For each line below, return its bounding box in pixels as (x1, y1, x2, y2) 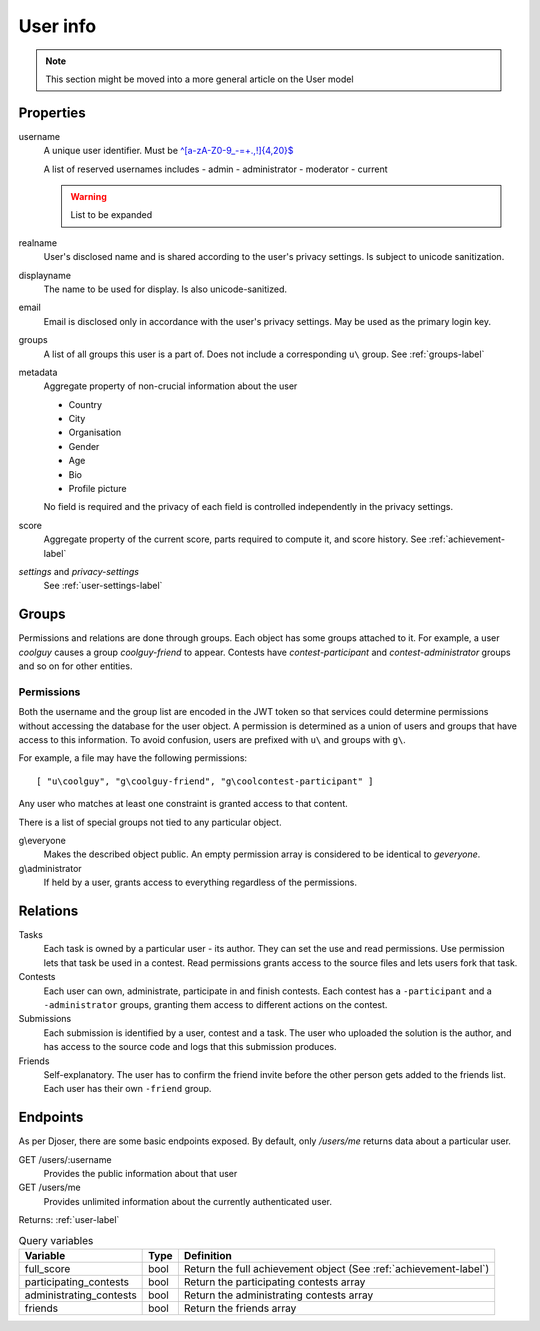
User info (18, 15, 97, 37)
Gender (68, 440, 100, 452)
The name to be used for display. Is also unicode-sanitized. (43, 283, 288, 295)
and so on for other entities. (18, 660, 133, 672)
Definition (183, 1248, 232, 1262)
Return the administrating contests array (183, 1288, 374, 1302)
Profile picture (68, 483, 127, 495)
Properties (18, 104, 86, 121)
